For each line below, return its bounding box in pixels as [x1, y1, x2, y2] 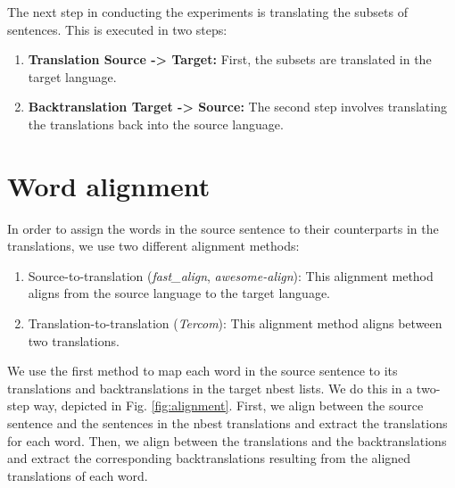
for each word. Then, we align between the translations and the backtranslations [7, 431, 447, 450]
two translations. [28, 331, 120, 350]
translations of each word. [7, 466, 148, 484]
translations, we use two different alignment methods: [7, 236, 300, 255]
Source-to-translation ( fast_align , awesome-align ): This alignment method [28, 266, 434, 285]
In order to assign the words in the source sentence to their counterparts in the [7, 219, 439, 237]
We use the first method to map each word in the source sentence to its [7, 361, 398, 380]
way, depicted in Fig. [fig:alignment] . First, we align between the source [33, 396, 424, 415]
